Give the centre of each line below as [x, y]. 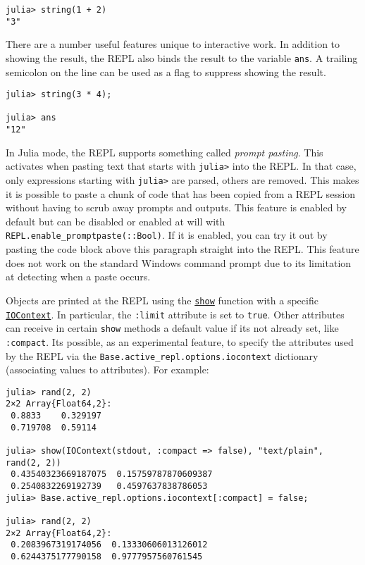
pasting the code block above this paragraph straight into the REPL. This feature [182, 249]
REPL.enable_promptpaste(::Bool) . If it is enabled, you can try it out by [167, 235]
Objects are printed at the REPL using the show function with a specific [162, 300]
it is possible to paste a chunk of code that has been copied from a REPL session [181, 193]
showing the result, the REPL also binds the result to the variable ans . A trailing [182, 57]
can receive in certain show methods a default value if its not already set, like [172, 328]
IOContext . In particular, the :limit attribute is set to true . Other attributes [175, 314]
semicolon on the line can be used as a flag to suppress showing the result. [166, 72]
